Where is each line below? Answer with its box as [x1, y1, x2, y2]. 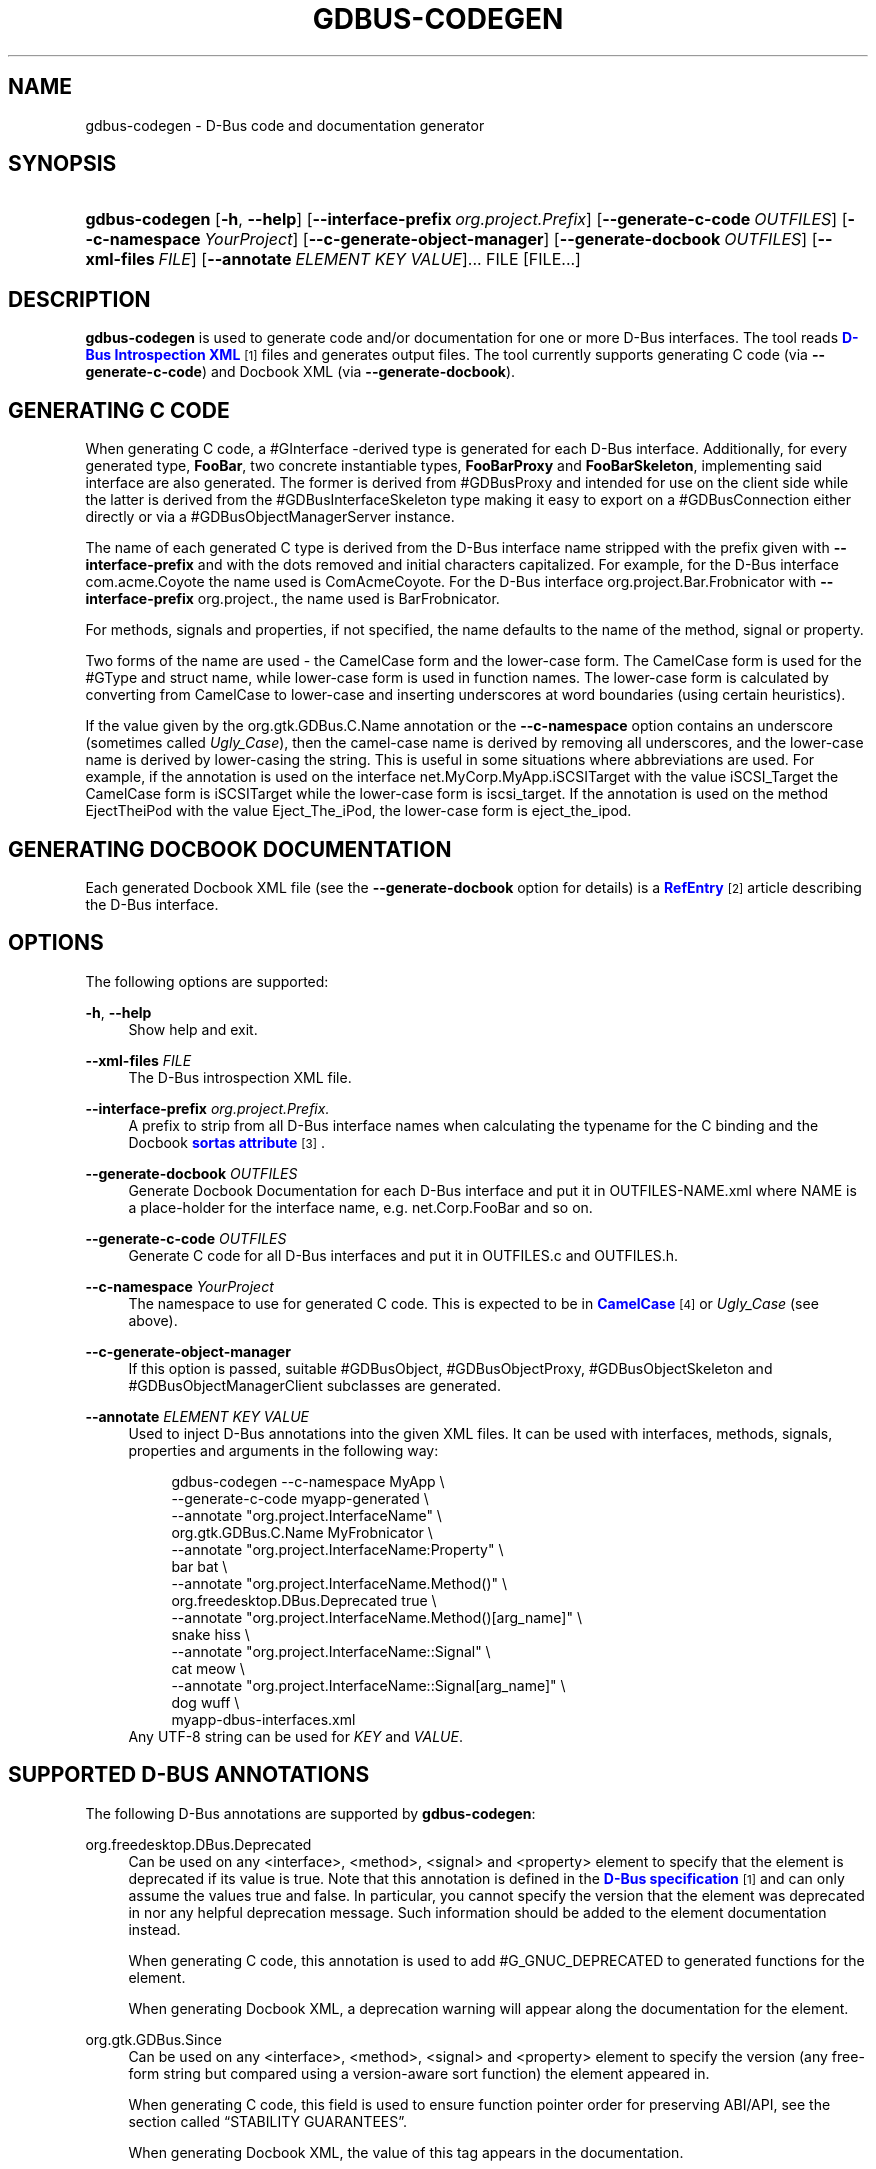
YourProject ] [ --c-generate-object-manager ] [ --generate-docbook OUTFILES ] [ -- [204, 229, 833, 250]
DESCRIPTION [8, 286, 151, 312]
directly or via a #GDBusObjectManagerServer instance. [85, 508, 455, 526]
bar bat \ [171, 1557, 228, 1575]
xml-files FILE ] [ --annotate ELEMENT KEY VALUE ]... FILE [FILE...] [85, 249, 581, 270]
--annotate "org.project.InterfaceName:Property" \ [171, 1540, 504, 1558]
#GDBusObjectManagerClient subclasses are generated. [128, 1376, 501, 1394]
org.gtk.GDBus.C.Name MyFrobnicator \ [171, 1523, 433, 1541]
